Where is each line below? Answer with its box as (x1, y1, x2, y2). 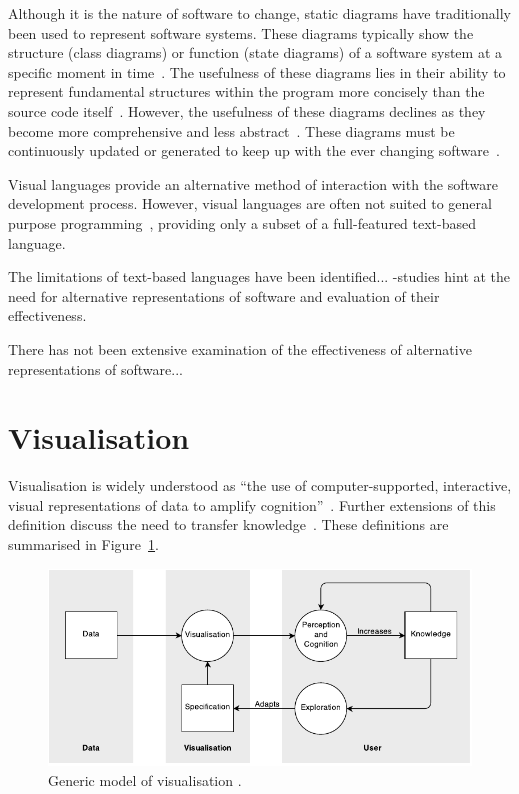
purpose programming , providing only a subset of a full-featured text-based (8, 212, 477, 233)
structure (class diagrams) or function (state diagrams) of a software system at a (8, 42, 502, 63)
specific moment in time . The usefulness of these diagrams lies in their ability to (8, 61, 506, 82)
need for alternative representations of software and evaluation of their (8, 285, 440, 306)
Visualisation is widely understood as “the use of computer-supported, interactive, (8, 475, 512, 496)
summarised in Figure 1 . (8, 534, 159, 554)
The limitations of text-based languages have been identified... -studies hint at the (8, 266, 511, 287)
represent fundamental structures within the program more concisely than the (8, 81, 485, 102)
